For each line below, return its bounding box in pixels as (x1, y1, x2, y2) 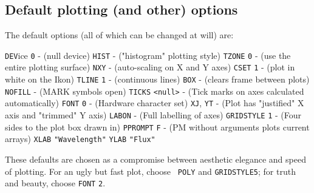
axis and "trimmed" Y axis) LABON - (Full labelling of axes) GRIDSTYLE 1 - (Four (5, 109, 302, 121)
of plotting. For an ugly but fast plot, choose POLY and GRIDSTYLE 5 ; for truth (5, 164, 296, 177)
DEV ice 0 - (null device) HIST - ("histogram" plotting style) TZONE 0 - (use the (5, 49, 291, 61)
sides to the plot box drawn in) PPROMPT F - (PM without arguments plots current (5, 120, 310, 133)
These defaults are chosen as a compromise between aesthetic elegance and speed (5, 153, 306, 166)
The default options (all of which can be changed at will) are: (5, 29, 234, 41)
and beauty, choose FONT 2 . (5, 177, 106, 189)
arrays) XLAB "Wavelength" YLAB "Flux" (5, 132, 155, 145)
